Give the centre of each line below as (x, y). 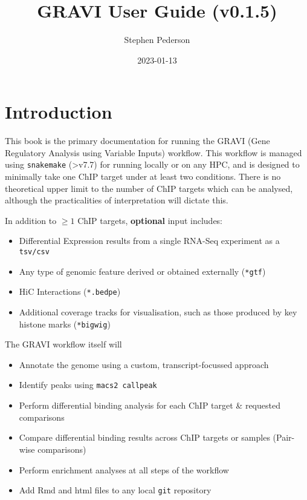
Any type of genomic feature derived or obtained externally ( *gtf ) (142, 271)
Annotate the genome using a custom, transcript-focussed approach (144, 364)
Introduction (59, 112)
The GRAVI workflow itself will (63, 344)
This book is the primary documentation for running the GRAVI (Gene (137, 141)
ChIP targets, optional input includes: (150, 220)
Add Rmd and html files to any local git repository (115, 490)
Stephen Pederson (157, 40)
